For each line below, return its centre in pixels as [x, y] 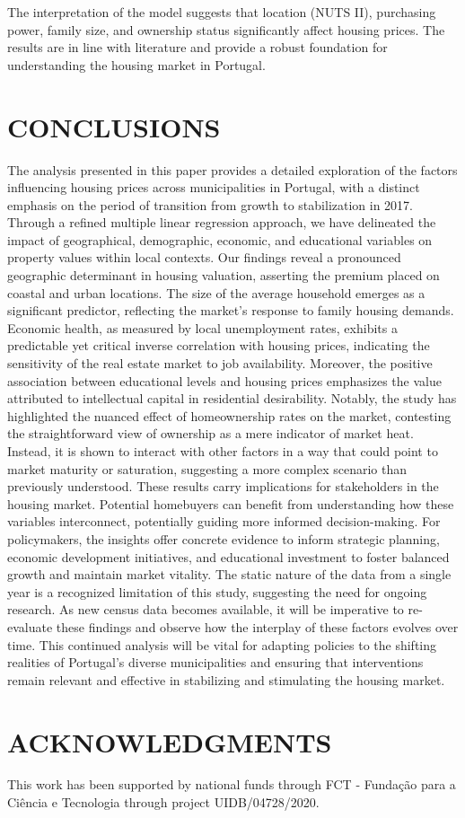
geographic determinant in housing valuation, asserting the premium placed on [224, 275]
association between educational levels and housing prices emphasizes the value [224, 380]
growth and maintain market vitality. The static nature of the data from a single [229, 574]
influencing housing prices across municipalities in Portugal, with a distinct [214, 187]
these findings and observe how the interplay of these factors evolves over [257, 626]
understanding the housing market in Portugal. [136, 64]
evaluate [30, 626]
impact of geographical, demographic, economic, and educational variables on [220, 239]
